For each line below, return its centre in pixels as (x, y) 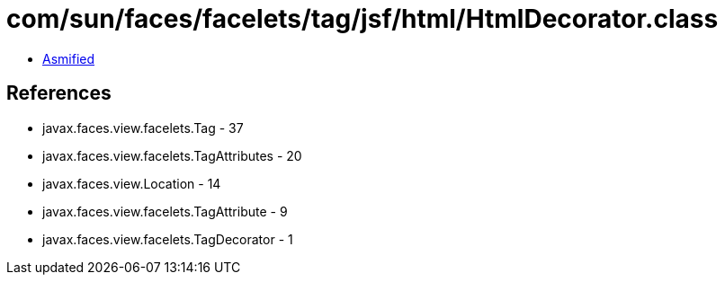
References (59, 93)
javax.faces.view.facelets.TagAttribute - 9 (165, 211)
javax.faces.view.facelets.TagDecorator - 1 (168, 239)
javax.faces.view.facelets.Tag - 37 (143, 128)
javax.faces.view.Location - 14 (132, 183)
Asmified (69, 58)
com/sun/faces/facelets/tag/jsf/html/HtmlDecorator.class (362, 19)
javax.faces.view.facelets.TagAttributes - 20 (172, 155)
